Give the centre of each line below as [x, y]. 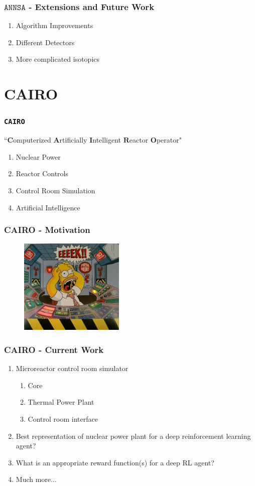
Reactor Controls [42, 173]
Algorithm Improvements [54, 25]
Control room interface [63, 419]
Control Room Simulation [55, 190]
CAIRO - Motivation [47, 230]
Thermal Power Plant [61, 402]
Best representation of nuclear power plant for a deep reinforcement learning [133, 436]
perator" [169, 140]
